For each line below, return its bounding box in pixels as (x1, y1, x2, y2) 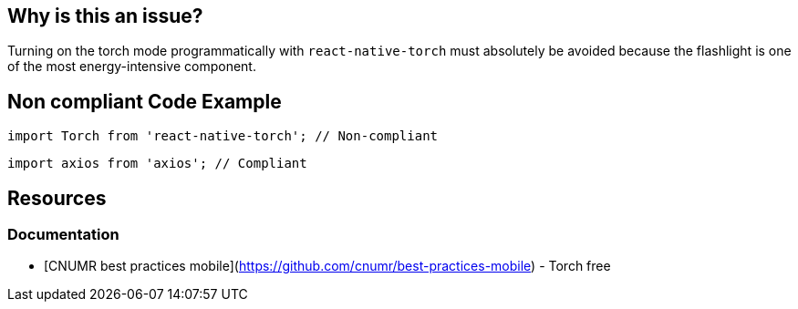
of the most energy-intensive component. (7, 58, 256, 75)
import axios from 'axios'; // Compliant (7, 156, 307, 171)
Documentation (7, 225, 119, 244)
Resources (7, 186, 107, 210)
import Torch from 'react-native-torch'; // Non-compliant (7, 129, 439, 144)
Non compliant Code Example (7, 89, 282, 113)
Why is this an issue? (7, 5, 203, 27)
